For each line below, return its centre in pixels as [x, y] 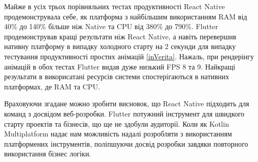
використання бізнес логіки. [48, 154]
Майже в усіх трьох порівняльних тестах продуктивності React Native [115, 6]
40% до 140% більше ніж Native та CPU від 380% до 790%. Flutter [111, 26]
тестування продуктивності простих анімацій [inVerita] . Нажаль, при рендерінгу [129, 56]
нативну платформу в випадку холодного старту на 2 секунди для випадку [120, 46]
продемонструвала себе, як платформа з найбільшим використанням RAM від [126, 16]
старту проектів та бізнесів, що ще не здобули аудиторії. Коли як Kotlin [117, 123]
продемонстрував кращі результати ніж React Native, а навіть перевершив [120, 36]
